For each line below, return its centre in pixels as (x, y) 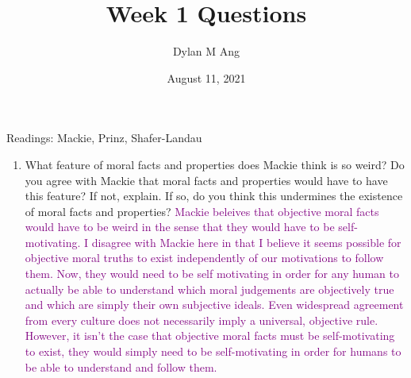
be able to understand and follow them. (121, 366)
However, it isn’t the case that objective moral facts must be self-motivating (210, 336)
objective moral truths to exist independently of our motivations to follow (204, 258)
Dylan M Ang (206, 51)
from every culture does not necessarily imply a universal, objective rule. (202, 320)
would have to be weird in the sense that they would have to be (180, 227)
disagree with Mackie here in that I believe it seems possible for (246, 242)
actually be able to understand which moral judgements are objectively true (209, 289)
